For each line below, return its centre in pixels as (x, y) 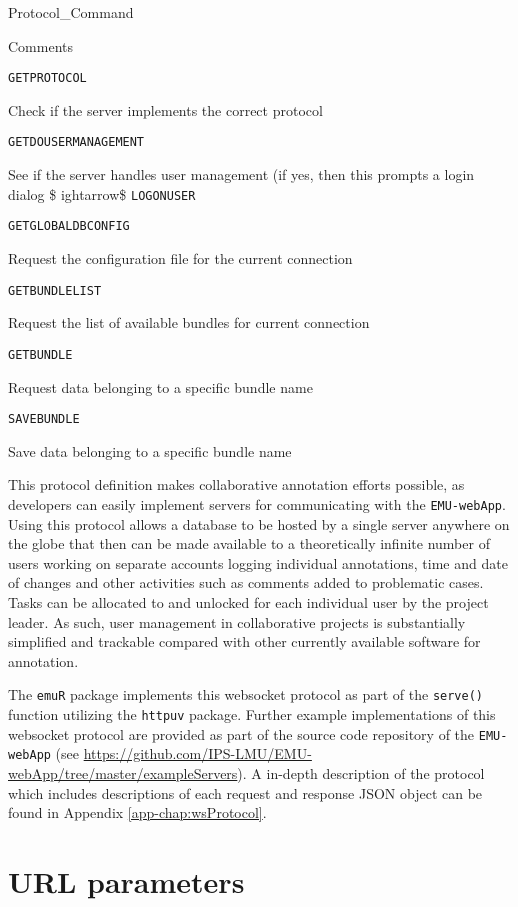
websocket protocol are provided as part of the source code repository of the (241, 733)
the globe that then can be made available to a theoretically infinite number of (249, 543)
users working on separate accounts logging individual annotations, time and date (258, 562)
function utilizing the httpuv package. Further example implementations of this (252, 714)
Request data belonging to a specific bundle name (160, 386)
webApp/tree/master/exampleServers (123, 772)
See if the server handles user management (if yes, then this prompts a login (241, 174)
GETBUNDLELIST (55, 290)
